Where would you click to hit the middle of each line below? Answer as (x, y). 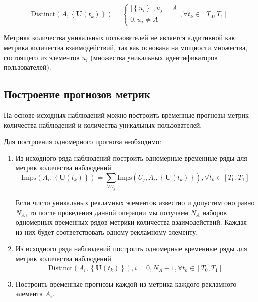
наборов (214, 212)
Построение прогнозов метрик (77, 94)
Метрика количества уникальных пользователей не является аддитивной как (120, 38)
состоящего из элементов (42, 57)
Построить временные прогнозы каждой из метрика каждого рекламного (126, 283)
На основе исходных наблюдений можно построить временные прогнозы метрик (126, 115)
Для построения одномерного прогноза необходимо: (83, 141)
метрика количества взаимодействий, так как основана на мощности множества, (126, 48)
